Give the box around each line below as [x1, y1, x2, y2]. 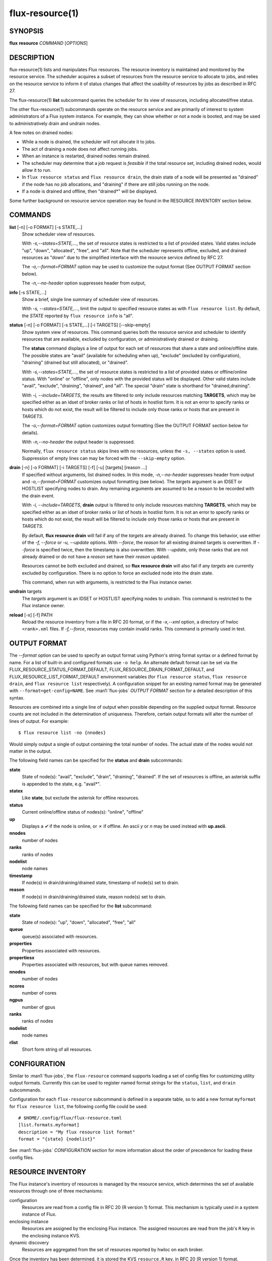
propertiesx [9, 954, 35, 960]
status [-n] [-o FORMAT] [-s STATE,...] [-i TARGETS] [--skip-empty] [9, 322, 151, 328]
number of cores [22, 990, 57, 996]
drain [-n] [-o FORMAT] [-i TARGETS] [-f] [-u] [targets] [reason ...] [9, 465, 147, 471]
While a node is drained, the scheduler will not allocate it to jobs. [22, 139, 156, 145]
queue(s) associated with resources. [22, 933, 98, 939]
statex [9, 787, 23, 794]
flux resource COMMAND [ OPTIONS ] [9, 40, 88, 46]
